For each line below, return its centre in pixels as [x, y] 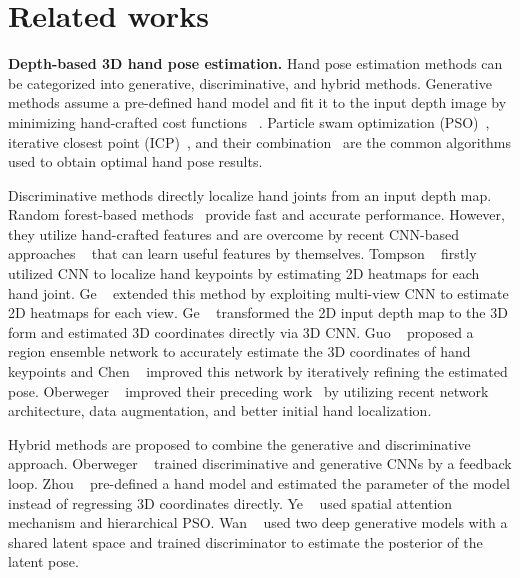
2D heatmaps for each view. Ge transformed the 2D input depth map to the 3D [258, 312]
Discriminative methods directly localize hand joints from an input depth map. [250, 194]
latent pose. [43, 561]
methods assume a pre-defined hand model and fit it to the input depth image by [257, 102]
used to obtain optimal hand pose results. [135, 161]
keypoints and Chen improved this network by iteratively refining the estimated [258, 371]
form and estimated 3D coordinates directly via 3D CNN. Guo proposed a [241, 331]
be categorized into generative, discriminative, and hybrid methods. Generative [250, 82]
